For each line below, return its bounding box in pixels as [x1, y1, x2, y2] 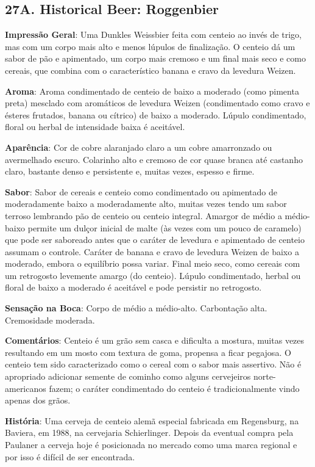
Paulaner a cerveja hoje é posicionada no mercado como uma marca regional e [5, 438, 297, 451]
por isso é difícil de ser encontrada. [5, 450, 135, 463]
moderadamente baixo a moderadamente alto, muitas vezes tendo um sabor [5, 197, 287, 210]
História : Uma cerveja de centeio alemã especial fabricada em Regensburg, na [5, 414, 299, 427]
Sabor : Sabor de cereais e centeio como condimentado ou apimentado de [5, 185, 277, 198]
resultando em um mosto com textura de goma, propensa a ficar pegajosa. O [5, 346, 291, 358]
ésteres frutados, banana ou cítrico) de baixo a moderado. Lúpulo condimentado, [5, 108, 306, 121]
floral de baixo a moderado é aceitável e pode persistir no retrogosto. [5, 281, 262, 294]
